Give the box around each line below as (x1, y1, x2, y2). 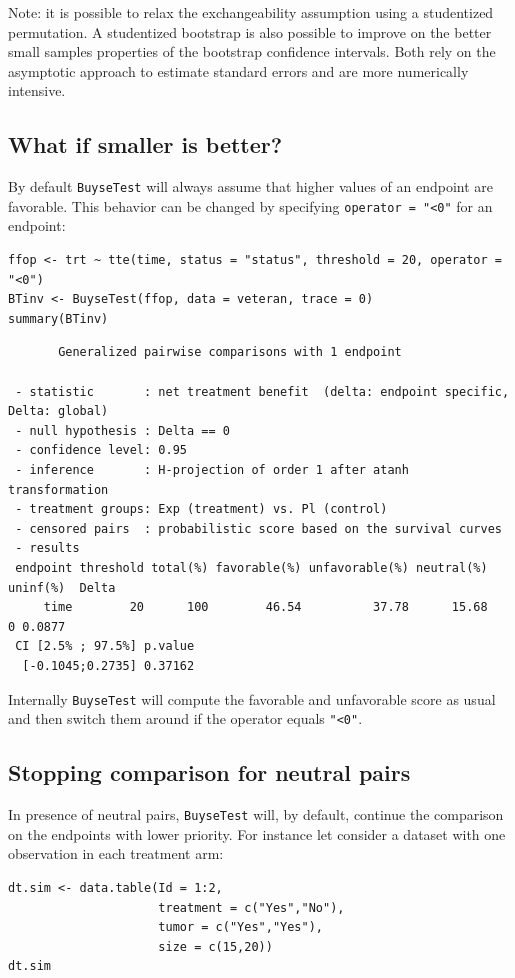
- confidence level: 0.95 (15, 443, 187, 458)
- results (15, 541, 80, 556)
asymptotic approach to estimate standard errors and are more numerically (8, 60, 469, 81)
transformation (8, 482, 109, 497)
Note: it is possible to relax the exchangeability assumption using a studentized (8, 2, 494, 22)
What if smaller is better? (8, 129, 283, 160)
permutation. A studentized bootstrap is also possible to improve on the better (8, 21, 492, 42)
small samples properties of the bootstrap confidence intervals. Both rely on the (8, 41, 496, 62)
